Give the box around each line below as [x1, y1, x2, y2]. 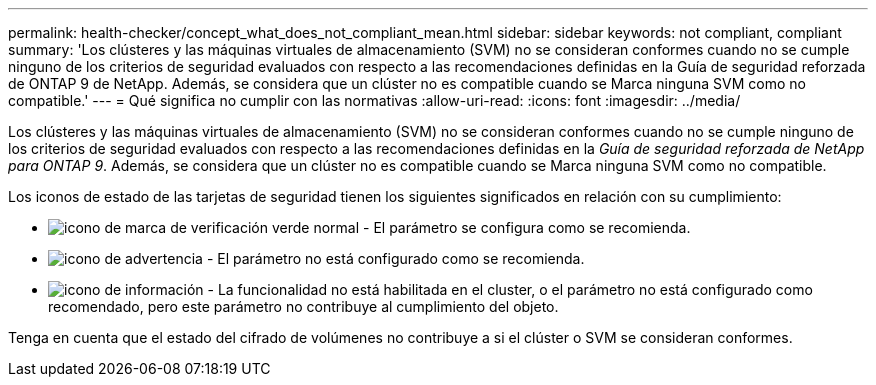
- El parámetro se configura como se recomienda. [363, 219, 691, 236]
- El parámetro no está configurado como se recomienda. [206, 250, 585, 267]
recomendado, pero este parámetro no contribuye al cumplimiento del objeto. [48, 298, 559, 315]
